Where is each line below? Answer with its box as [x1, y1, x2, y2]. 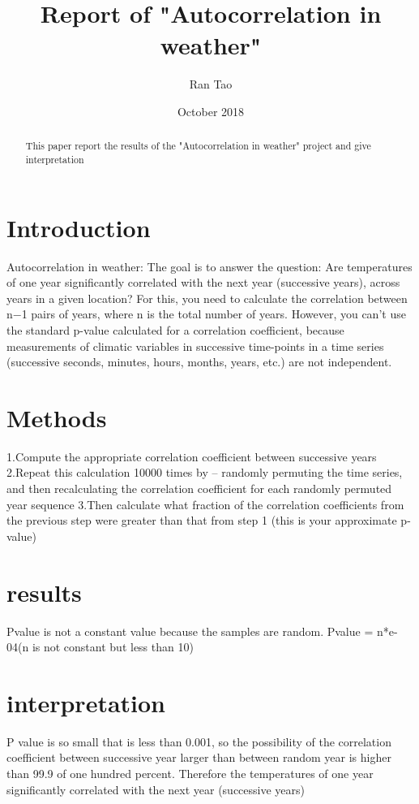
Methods [6, 400, 107, 434]
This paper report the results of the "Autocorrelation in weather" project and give [25, 139, 371, 153]
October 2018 [177, 102, 245, 119]
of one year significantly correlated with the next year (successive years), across [6, 274, 400, 291]
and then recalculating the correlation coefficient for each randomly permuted [6, 480, 392, 497]
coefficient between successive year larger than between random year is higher [6, 749, 391, 766]
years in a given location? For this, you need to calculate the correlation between [6, 289, 408, 306]
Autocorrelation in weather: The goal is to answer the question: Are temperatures [6, 257, 413, 274]
